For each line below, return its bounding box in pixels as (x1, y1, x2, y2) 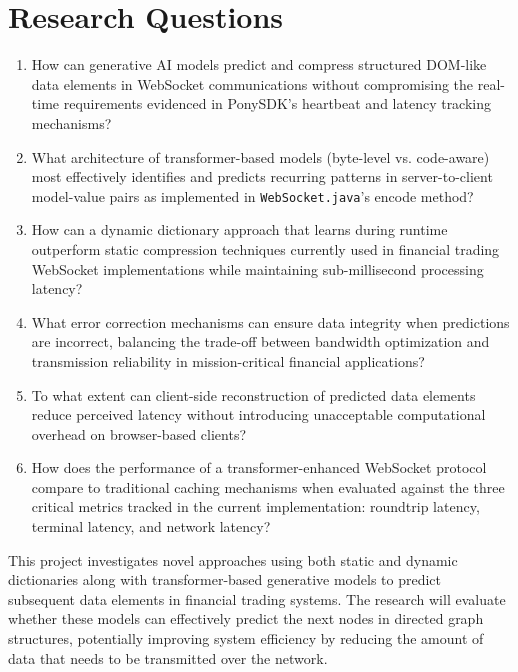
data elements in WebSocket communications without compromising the (31, 73, 474, 94)
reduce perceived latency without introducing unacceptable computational (31, 404, 486, 425)
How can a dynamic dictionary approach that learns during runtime (31, 219, 448, 240)
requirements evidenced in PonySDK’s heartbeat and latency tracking (63, 93, 492, 114)
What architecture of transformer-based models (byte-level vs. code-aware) (31, 146, 490, 167)
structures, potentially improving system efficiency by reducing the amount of (8, 628, 484, 649)
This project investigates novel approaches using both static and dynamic (8, 549, 458, 570)
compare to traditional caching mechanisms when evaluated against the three (31, 476, 505, 497)
